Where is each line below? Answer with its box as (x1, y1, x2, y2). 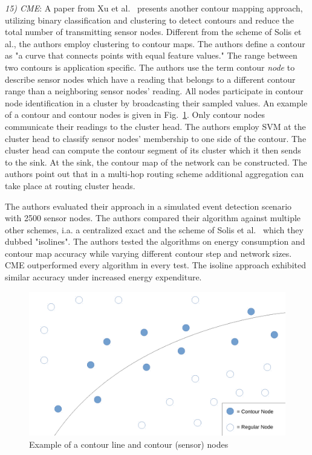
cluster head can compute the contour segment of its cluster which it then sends (5, 144, 301, 157)
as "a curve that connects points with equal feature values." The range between (5, 49, 297, 62)
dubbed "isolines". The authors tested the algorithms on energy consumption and (5, 235, 305, 248)
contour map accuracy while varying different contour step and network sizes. (5, 247, 292, 259)
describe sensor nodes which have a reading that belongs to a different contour (5, 73, 296, 85)
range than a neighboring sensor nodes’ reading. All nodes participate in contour (5, 85, 304, 97)
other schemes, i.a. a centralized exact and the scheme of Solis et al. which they (5, 223, 304, 236)
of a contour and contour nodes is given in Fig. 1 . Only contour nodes (5, 108, 265, 121)
